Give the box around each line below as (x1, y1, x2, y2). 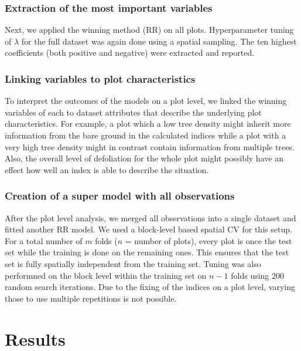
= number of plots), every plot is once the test (125, 234, 292, 247)
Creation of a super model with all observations (5, 188, 235, 203)
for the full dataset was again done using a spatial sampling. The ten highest (21, 35, 297, 47)
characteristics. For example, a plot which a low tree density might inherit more (5, 117, 291, 130)
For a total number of (5, 234, 83, 247)
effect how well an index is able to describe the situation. (5, 163, 209, 176)
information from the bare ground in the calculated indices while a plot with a (5, 129, 286, 141)
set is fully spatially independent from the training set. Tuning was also (5, 257, 261, 269)
